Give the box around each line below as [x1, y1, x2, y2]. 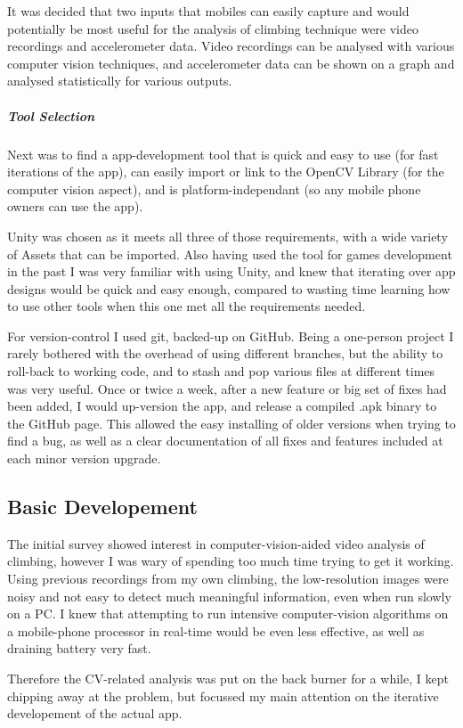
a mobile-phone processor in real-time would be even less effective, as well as [7, 621, 425, 640]
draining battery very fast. [7, 639, 151, 658]
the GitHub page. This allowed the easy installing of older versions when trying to [7, 413, 456, 432]
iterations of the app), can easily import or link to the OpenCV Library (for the [7, 162, 444, 181]
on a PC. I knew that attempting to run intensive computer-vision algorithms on [7, 604, 449, 623]
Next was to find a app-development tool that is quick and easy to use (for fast [7, 144, 439, 163]
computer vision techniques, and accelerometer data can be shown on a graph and [7, 53, 455, 72]
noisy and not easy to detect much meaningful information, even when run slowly [7, 586, 451, 605]
